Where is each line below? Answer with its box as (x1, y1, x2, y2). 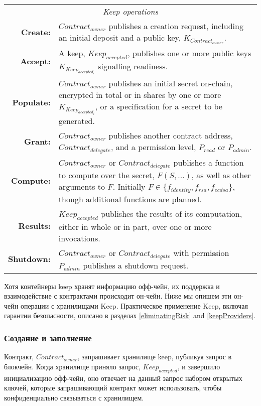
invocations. (58, 232, 100, 244)
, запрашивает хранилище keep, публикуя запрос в (77, 351, 232, 362)
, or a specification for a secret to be (95, 100, 222, 112)
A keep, (58, 47, 85, 59)
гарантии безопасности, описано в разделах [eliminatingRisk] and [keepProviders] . (4, 310, 256, 321)
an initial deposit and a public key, (58, 32, 181, 43)
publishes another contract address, (108, 129, 233, 141)
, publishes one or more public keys (127, 47, 251, 59)
